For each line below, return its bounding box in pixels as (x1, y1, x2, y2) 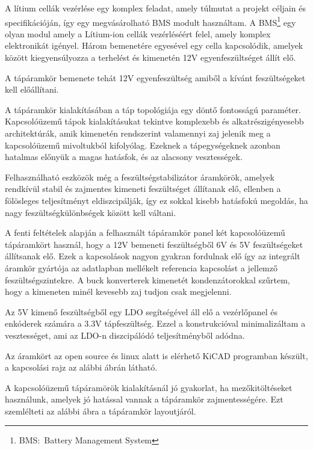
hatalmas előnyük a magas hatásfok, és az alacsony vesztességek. (5, 150, 243, 163)
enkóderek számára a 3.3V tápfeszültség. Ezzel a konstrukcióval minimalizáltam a (5, 317, 306, 330)
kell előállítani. (5, 83, 59, 96)
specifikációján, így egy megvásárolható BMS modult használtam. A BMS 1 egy (5, 14, 296, 28)
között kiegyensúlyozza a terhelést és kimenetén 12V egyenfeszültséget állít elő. (5, 51, 296, 64)
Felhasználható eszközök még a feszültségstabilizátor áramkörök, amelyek (5, 170, 274, 183)
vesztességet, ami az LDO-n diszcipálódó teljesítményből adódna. (5, 328, 245, 341)
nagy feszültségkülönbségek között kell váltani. (5, 206, 176, 218)
